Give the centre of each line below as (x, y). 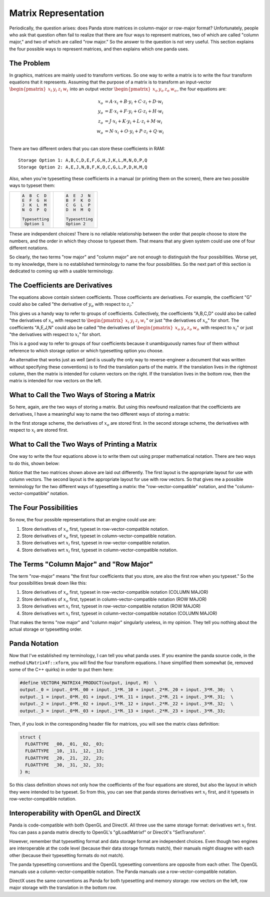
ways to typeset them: (32, 185)
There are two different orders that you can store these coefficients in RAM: (87, 149)
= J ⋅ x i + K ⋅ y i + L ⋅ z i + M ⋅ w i (133, 122)
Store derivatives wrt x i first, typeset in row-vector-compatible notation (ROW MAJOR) (111, 607)
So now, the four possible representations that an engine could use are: (83, 520)
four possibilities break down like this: (48, 583)
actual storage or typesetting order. (46, 629)
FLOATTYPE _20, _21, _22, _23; (65, 758)
